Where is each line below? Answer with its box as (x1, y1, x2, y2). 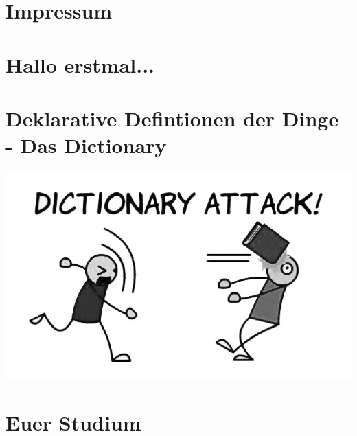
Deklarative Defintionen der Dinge (5, 104, 339, 132)
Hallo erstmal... (5, 50, 155, 78)
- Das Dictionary (5, 131, 167, 159)
